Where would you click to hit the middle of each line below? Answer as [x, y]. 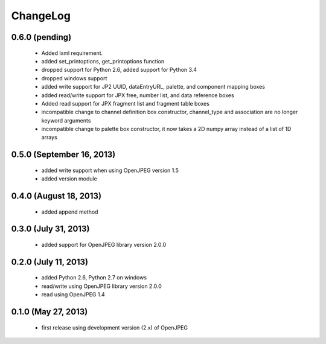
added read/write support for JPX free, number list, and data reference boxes [138, 95]
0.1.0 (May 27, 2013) [50, 312]
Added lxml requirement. [72, 53]
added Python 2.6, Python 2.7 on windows [94, 278]
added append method [70, 212]
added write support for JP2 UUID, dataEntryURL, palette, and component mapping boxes [153, 87]
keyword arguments [66, 120]
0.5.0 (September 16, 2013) [63, 155]
